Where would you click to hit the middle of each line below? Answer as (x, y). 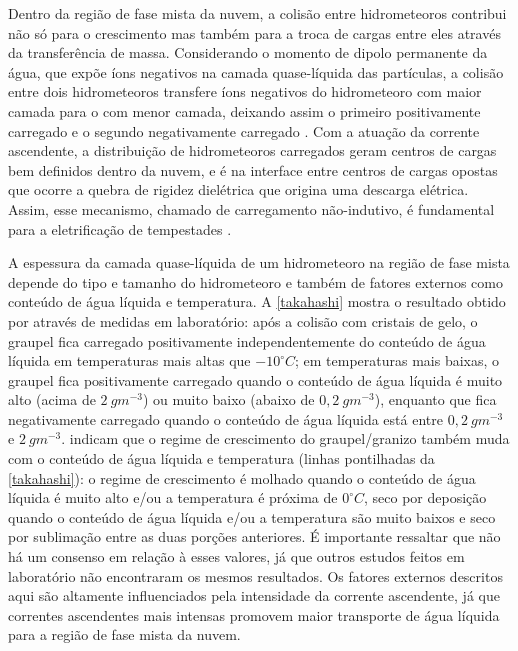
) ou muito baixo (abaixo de (228, 399)
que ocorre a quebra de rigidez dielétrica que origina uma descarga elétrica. (238, 189)
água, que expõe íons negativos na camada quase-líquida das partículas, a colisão (256, 71)
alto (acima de (52, 399)
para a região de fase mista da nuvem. (124, 634)
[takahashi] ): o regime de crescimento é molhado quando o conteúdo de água (242, 477)
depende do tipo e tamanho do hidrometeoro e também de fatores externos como (255, 281)
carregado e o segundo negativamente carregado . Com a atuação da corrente (244, 130)
